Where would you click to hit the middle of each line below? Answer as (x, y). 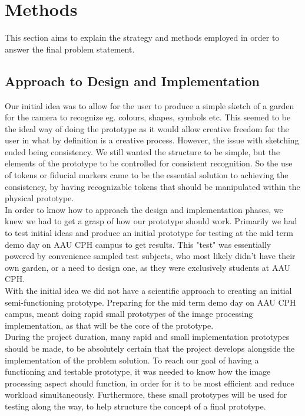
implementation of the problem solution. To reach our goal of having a (132, 360)
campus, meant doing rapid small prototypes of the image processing (129, 314)
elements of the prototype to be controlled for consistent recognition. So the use (149, 163)
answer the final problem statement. (70, 49)
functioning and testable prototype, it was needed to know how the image (138, 371)
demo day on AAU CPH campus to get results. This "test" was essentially (138, 244)
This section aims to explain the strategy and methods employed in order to (142, 37)
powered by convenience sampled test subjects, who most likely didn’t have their (150, 256)
